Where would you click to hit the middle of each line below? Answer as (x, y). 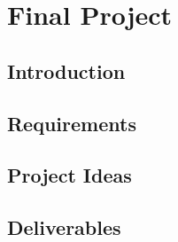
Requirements (72, 123)
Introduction (66, 70)
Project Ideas (70, 175)
